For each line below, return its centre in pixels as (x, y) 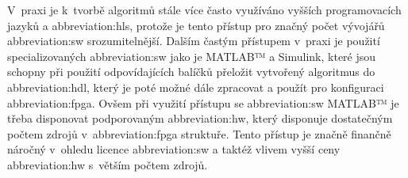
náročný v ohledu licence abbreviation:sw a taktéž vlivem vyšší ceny (174, 149)
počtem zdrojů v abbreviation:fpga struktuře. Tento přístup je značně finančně (199, 133)
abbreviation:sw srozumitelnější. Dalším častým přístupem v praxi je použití (194, 41)
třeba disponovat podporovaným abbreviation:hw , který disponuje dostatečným (200, 118)
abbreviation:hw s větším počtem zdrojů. (108, 164)
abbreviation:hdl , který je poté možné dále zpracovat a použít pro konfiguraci (196, 87)
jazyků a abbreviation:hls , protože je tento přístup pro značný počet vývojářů (196, 25)
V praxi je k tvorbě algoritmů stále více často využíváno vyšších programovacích (204, 9)
